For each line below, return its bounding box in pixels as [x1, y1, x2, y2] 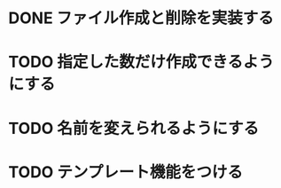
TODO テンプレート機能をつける [8, 161, 243, 182]
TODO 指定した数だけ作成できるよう [8, 52, 275, 72]
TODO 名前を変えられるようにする [8, 118, 260, 138]
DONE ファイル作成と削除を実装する [8, 8, 274, 28]
